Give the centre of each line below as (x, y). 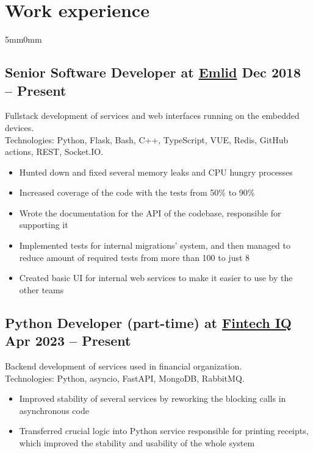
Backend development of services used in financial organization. (124, 366)
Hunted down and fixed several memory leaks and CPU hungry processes (156, 172)
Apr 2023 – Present (68, 341)
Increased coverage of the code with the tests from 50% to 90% (137, 192)
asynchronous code (54, 410)
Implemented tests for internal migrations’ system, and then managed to (155, 245)
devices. (20, 127)
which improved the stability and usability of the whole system (137, 443)
